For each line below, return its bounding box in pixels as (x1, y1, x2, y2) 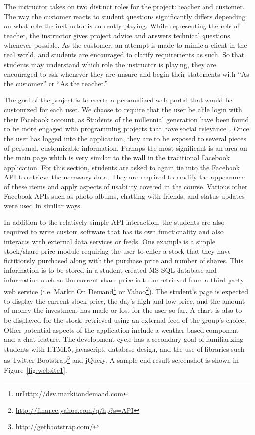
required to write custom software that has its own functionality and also (4, 227, 224, 237)
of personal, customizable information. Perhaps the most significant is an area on (4, 143, 247, 153)
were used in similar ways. (4, 200, 82, 210)
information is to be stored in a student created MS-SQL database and (4, 265, 217, 275)
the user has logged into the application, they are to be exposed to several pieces (4, 133, 246, 143)
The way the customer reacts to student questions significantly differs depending (4, 11, 246, 21)
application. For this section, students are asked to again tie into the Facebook (4, 162, 240, 172)
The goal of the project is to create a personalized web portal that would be (4, 95, 232, 105)
